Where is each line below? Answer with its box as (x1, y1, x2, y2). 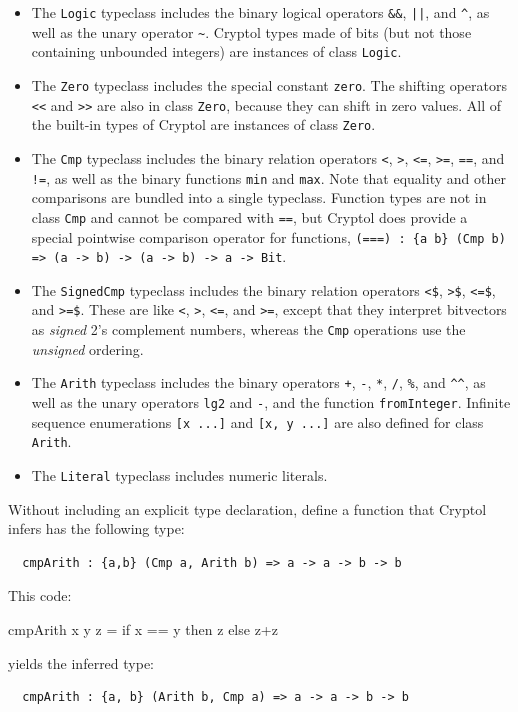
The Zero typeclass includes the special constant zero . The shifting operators (31, 74, 507, 95)
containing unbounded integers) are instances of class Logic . (31, 41, 402, 62)
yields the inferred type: (8, 652, 155, 673)
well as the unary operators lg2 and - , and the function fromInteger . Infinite (31, 392, 511, 413)
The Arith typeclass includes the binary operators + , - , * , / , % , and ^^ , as (31, 372, 486, 393)
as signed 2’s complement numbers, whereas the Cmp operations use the (31, 319, 466, 340)
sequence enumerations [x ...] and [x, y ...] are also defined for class (31, 411, 484, 432)
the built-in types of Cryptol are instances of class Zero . (31, 114, 376, 135)
